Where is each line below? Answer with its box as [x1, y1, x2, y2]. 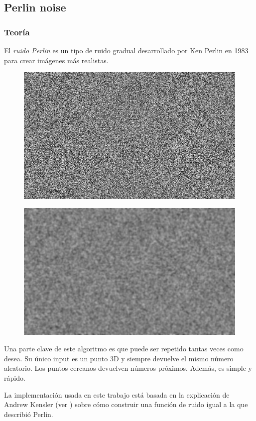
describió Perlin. [4, 409, 53, 419]
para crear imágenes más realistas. [4, 55, 109, 65]
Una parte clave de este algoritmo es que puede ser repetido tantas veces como [4, 343, 244, 354]
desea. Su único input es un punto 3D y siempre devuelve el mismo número [4, 353, 234, 363]
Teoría [4, 25, 30, 38]
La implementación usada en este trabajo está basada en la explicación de [4, 389, 230, 400]
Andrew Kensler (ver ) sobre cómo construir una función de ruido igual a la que [4, 399, 248, 410]
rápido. [4, 372, 25, 383]
